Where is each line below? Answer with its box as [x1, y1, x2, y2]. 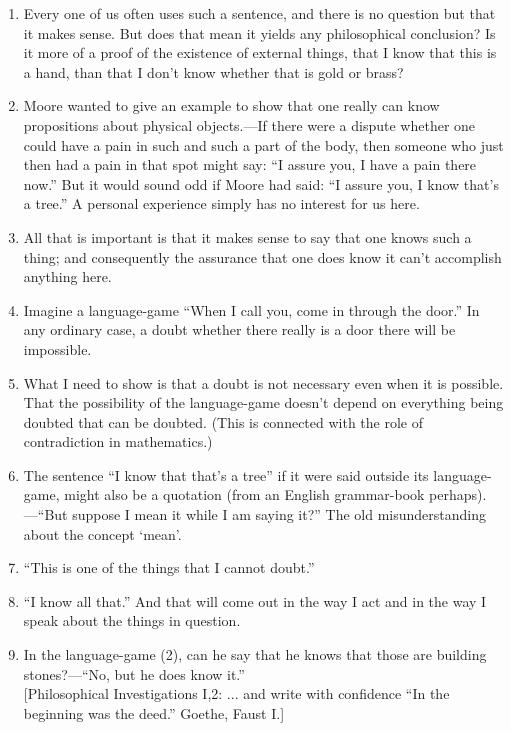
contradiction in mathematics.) [23, 431, 213, 452]
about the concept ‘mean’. [23, 523, 182, 544]
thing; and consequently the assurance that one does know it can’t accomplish [23, 246, 502, 267]
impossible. [23, 338, 92, 359]
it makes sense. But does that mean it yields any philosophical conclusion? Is [23, 22, 496, 43]
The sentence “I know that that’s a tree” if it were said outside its [23, 464, 429, 485]
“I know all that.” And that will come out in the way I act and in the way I [23, 590, 487, 611]
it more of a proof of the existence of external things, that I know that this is [23, 42, 497, 63]
